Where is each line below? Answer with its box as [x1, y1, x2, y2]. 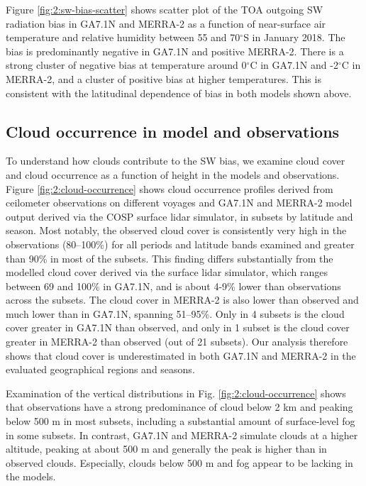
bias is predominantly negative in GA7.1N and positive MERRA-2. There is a [6, 43, 344, 58]
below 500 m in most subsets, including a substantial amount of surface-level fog [6, 414, 355, 429]
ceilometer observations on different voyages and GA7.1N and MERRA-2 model [6, 195, 353, 210]
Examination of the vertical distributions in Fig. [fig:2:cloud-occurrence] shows [6, 385, 346, 400]
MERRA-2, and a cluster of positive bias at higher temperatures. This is [6, 71, 321, 86]
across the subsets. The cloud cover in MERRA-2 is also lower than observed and [6, 292, 359, 307]
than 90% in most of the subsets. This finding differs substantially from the [6, 250, 333, 265]
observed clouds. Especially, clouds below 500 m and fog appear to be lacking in [6, 455, 353, 470]
